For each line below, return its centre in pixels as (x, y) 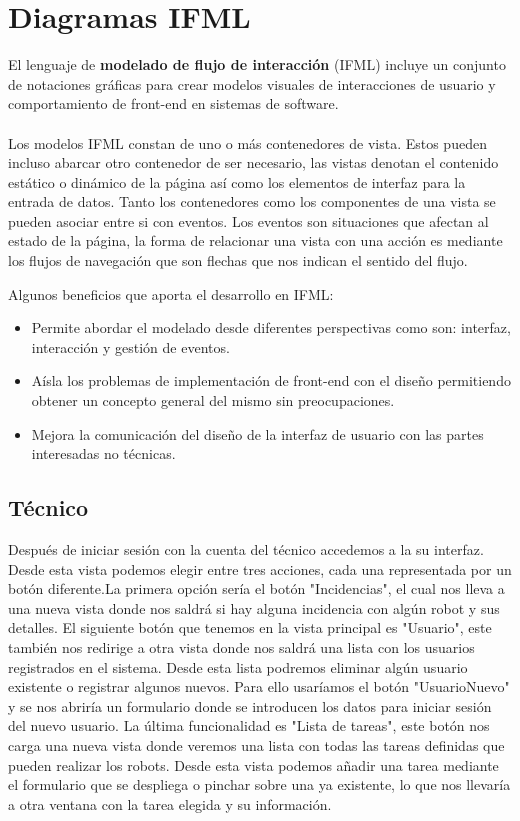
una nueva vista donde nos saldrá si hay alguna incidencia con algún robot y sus (254, 607)
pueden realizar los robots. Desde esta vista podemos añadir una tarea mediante (253, 764)
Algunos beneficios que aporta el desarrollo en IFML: (171, 293)
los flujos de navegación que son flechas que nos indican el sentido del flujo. (238, 260)
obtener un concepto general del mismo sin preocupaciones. (213, 400)
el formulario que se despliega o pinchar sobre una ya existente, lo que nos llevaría (259, 784)
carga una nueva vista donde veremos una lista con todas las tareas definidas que (256, 744)
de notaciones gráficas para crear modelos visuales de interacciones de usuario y (252, 83)
